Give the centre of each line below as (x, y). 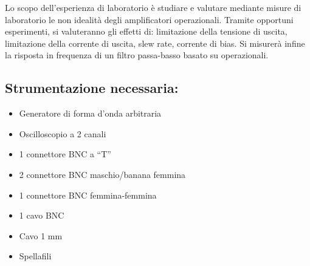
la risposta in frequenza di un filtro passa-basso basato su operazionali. (137, 55)
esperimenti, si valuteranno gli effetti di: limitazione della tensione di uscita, (146, 31)
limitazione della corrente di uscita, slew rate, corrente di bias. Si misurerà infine (155, 43)
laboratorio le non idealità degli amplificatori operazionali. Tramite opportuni (149, 19)
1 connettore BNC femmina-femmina (88, 195)
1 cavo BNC (42, 215)
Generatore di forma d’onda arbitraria (90, 113)
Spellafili (35, 256)
